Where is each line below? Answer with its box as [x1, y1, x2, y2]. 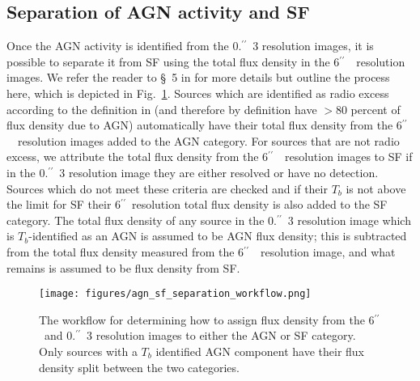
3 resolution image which [287, 211, 411, 228]
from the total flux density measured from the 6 [6, 243, 244, 260]
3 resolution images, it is [252, 37, 374, 54]
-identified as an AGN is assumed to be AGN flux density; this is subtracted [28, 227, 407, 244]
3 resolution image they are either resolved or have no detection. [59, 163, 379, 180]
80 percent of [335, 100, 401, 117]
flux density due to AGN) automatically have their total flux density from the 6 [6, 116, 402, 133]
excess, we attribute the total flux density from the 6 [6, 148, 269, 165]
